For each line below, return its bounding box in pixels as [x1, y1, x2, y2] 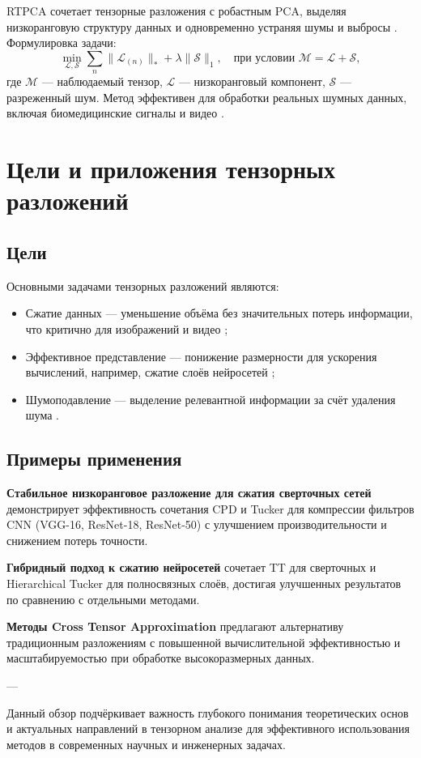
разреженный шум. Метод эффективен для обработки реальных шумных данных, [6, 88, 407, 105]
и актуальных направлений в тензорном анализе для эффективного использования [6, 720, 410, 737]
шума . [25, 407, 59, 424]
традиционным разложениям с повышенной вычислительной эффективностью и [6, 633, 401, 650]
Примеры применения [6, 446, 182, 471]
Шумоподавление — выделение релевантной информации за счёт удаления [25, 390, 396, 407]
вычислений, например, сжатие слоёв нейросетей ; [25, 364, 275, 381]
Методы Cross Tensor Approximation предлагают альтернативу [6, 618, 344, 635]
